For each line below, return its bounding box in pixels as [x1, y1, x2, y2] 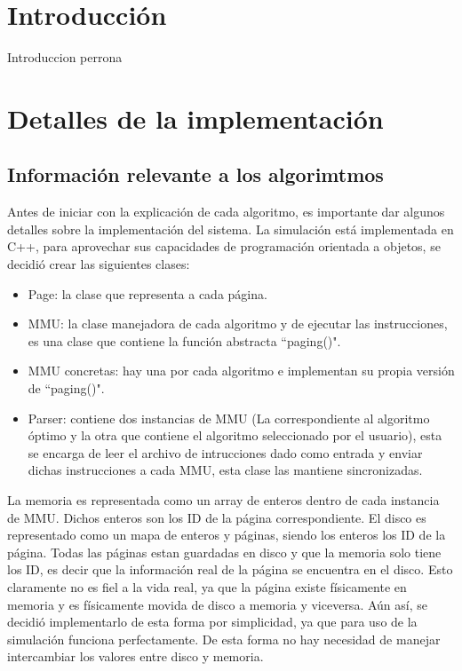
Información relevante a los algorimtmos [7, 161, 384, 188]
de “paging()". [28, 379, 105, 398]
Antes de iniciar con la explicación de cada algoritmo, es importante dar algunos [7, 202, 445, 221]
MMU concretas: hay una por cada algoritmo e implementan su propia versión [28, 361, 455, 380]
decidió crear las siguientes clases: [7, 255, 190, 273]
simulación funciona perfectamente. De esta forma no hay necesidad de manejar [7, 629, 441, 648]
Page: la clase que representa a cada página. [28, 284, 267, 303]
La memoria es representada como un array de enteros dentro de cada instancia [7, 491, 440, 509]
